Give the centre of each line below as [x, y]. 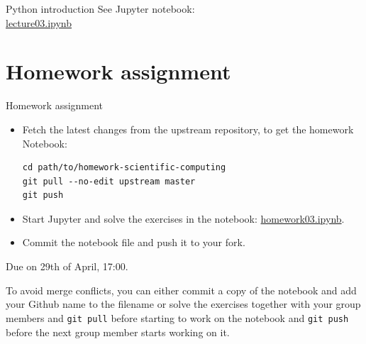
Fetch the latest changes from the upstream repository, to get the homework [188, 129]
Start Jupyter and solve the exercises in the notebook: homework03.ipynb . [183, 218]
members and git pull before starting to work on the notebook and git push [177, 317]
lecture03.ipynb [39, 22]
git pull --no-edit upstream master [109, 181]
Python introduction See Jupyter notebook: [100, 9]
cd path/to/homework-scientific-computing [124, 168]
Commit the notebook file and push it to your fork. [134, 242]
